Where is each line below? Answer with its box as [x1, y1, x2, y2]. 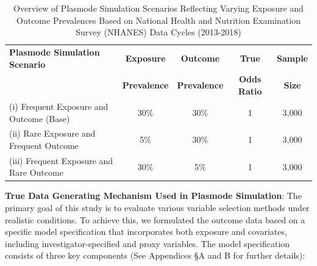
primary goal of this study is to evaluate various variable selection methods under [5, 201, 310, 214]
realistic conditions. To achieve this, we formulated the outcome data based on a [5, 213, 305, 226]
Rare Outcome [9, 166, 63, 179]
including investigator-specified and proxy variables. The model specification [5, 237, 290, 250]
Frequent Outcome [9, 138, 79, 151]
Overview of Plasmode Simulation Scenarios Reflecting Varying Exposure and [13, 2, 304, 14]
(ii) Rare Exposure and [9, 127, 96, 140]
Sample [277, 51, 308, 64]
